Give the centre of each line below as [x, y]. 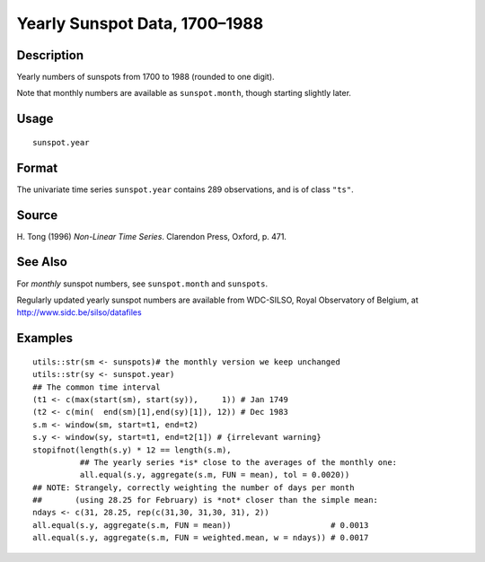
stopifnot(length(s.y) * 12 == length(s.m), [132, 450]
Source [37, 215]
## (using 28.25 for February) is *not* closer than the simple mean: [206, 500]
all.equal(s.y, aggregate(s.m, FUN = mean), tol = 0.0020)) [215, 475]
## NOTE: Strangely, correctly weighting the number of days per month [194, 487]
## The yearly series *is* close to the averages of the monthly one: [238, 462]
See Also [42, 262]
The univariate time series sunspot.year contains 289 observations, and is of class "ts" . [185, 189]
